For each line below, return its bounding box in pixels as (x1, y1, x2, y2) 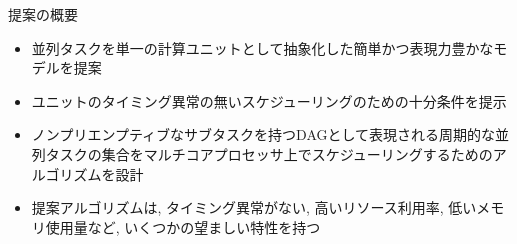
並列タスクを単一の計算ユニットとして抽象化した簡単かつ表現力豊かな (31, 37, 494, 58)
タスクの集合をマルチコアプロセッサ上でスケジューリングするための (45, 143, 493, 164)
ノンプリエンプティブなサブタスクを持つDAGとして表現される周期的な (31, 124, 496, 145)
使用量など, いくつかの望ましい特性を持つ (45, 216, 321, 237)
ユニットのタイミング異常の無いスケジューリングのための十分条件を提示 (31, 90, 507, 111)
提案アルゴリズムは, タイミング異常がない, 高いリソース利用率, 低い (31, 197, 477, 218)
